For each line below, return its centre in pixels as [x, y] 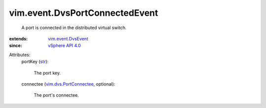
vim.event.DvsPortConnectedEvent [84, 13]
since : [16, 46]
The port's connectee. [56, 95]
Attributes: [20, 55]
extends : [18, 38]
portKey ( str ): [35, 62]
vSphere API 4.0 [65, 46]
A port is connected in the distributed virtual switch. [74, 28]
